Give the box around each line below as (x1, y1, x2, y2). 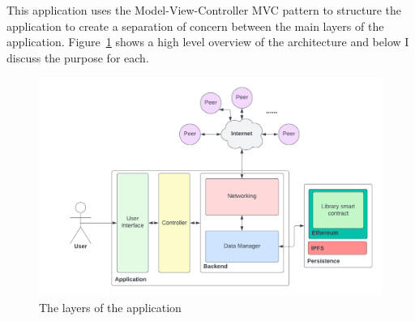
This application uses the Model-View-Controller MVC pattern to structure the (6, 2, 402, 18)
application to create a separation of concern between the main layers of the (6, 17, 384, 34)
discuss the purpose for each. (6, 49, 149, 66)
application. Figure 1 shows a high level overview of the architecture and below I (6, 33, 409, 50)
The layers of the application (39, 298, 182, 315)
